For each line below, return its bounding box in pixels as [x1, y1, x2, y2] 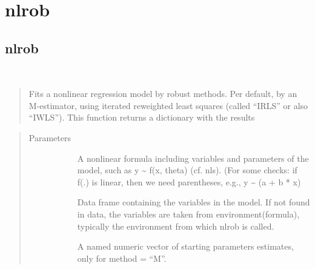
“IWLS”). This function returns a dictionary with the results [28, 111, 255, 124]
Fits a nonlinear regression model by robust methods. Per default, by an [28, 87, 297, 100]
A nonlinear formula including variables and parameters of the [77, 151, 309, 164]
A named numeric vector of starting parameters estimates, [77, 240, 294, 253]
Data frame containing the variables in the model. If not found [77, 196, 310, 208]
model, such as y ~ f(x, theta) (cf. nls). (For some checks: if [77, 164, 297, 176]
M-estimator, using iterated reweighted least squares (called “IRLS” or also [28, 99, 308, 111]
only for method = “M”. [77, 251, 167, 264]
